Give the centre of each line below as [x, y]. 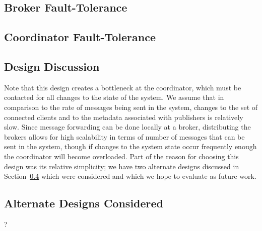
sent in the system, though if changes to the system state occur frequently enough [130, 146]
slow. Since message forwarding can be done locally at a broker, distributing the [127, 127]
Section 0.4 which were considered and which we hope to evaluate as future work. [130, 176]
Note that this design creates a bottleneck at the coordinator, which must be [123, 87]
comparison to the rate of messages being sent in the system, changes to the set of [131, 107]
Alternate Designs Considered [84, 203]
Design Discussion [52, 66]
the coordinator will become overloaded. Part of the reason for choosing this [121, 156]
